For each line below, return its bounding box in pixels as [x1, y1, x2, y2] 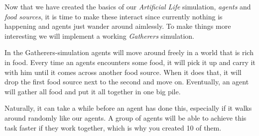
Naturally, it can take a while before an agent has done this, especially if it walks [4, 103, 252, 113]
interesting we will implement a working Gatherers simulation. [4, 30, 194, 41]
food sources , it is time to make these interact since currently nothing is [4, 11, 223, 21]
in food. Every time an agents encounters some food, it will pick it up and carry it [4, 57, 256, 67]
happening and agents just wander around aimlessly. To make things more [4, 21, 231, 31]
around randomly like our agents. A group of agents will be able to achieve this [4, 112, 247, 123]
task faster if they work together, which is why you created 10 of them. [4, 122, 222, 133]
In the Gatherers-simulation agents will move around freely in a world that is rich [4, 47, 254, 58]
